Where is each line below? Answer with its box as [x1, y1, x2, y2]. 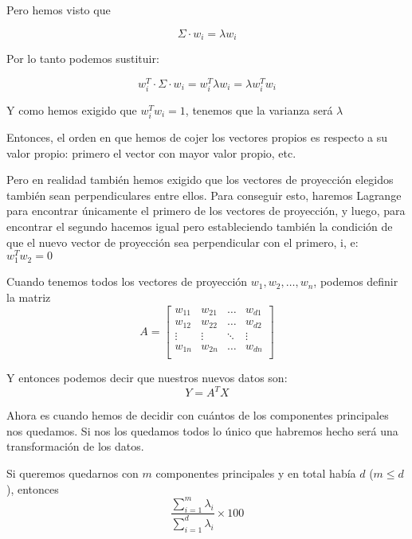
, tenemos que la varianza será [185, 101, 333, 118]
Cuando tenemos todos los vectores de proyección [6, 273, 248, 290]
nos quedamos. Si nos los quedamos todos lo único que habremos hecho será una [6, 422, 398, 439]
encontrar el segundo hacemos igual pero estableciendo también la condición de [6, 218, 393, 234]
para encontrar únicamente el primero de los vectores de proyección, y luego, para [6, 202, 406, 219]
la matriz [6, 289, 51, 306]
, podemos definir [313, 273, 398, 290]
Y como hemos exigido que [6, 101, 137, 118]
